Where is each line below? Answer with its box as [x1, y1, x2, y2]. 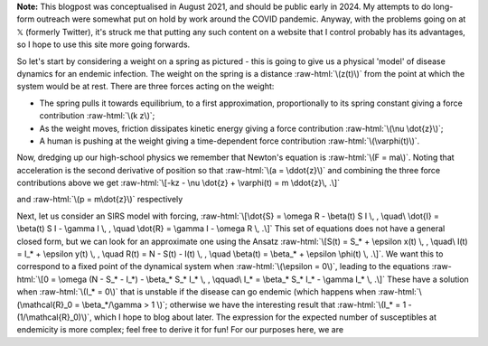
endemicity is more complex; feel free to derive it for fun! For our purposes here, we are [16, 324, 343, 335]
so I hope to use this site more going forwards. [16, 39, 191, 50]
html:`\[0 [16, 274, 50, 285]
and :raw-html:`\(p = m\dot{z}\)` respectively [16, 194, 183, 205]
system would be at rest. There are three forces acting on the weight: [16, 81, 275, 92]
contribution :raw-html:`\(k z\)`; [39, 110, 155, 121]
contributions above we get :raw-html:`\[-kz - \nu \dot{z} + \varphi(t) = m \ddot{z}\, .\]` [16, 177, 341, 189]
